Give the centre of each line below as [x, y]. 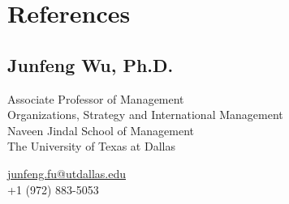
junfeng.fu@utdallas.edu [67, 173]
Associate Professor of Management [96, 98]
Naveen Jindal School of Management [101, 130]
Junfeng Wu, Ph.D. [91, 64]
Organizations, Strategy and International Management [145, 115]
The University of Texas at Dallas [91, 146]
